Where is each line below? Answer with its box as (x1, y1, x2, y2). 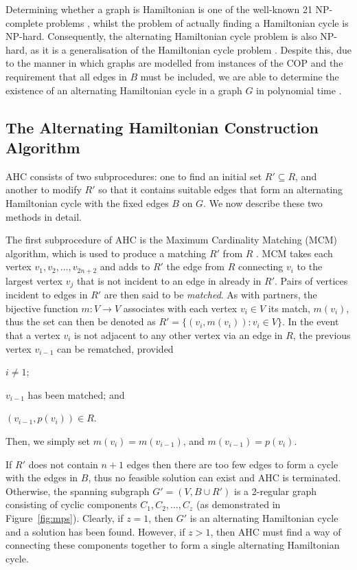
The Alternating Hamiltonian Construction (5, 116, 319, 138)
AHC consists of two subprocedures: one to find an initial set (5, 168, 262, 183)
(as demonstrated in (196, 497, 281, 512)
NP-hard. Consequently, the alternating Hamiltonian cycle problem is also (5, 29, 317, 43)
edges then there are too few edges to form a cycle (126, 457, 338, 471)
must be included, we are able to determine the (140, 69, 339, 83)
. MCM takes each (256, 245, 333, 260)
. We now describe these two (203, 195, 323, 210)
